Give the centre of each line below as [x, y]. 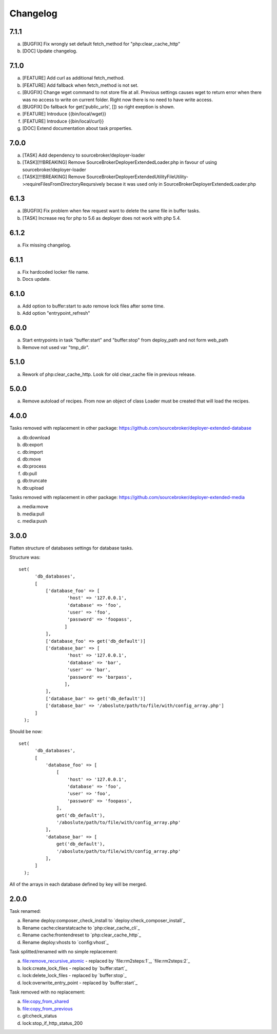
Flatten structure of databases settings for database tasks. [71, 548]
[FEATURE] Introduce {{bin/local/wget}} [64, 114]
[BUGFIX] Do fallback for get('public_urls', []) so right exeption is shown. [99, 107]
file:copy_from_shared [46, 1002]
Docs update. [36, 279]
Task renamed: [25, 911]
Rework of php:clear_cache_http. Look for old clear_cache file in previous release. [109, 374]
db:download [36, 437]
